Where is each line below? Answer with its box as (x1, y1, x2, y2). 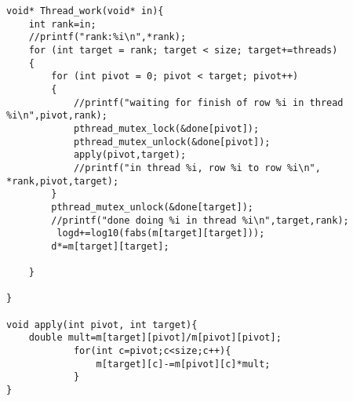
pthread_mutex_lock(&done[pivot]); (73, 122, 260, 134)
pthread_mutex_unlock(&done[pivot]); (73, 136, 271, 148)
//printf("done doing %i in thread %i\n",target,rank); (51, 214, 349, 226)
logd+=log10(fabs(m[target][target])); (56, 228, 265, 239)
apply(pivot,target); (73, 149, 187, 161)
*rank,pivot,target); (6, 175, 119, 187)
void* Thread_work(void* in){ (6, 5, 164, 16)
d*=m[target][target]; (51, 240, 169, 252)
